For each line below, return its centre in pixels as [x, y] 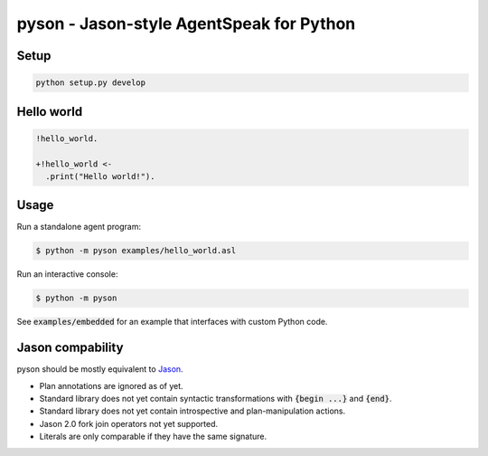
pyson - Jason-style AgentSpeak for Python [186, 24]
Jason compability [70, 348]
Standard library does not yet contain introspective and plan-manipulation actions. [192, 411]
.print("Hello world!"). [100, 176]
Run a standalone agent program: [79, 227]
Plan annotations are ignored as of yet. [112, 385]
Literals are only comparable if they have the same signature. [153, 437]
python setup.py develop [91, 83]
